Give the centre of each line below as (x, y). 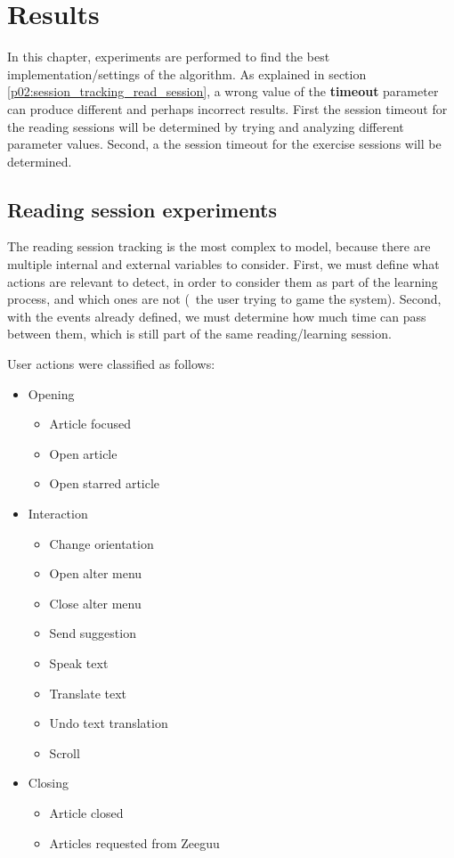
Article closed (86, 812)
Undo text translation (109, 723)
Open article (83, 453)
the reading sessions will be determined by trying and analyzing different (206, 126)
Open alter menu (96, 573)
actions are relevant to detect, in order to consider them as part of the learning (223, 281)
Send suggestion (93, 633)
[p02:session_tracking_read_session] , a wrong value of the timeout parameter (223, 91)
